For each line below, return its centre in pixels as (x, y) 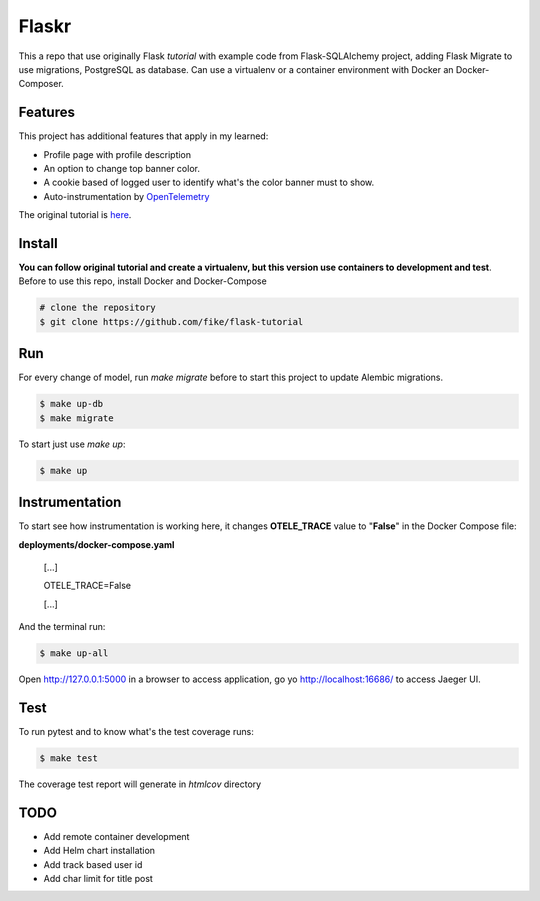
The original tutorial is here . (75, 215)
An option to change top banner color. (121, 169)
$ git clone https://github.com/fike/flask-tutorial (171, 321)
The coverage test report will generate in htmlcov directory (140, 784)
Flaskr (45, 26)
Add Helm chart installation (99, 851)
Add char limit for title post (98, 879)
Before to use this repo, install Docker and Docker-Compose (142, 281)
